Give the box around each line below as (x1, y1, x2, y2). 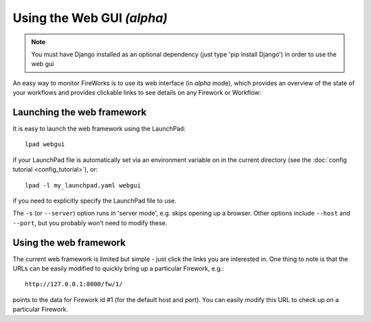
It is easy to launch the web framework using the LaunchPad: (12, 124, 186, 133)
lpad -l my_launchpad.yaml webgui (25, 181, 141, 189)
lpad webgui (25, 141, 65, 148)
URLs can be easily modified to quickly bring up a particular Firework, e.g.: (12, 264, 225, 273)
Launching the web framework (12, 106, 147, 118)
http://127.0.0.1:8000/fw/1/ (25, 280, 123, 288)
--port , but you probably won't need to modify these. (12, 218, 168, 227)
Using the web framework (12, 237, 126, 249)
